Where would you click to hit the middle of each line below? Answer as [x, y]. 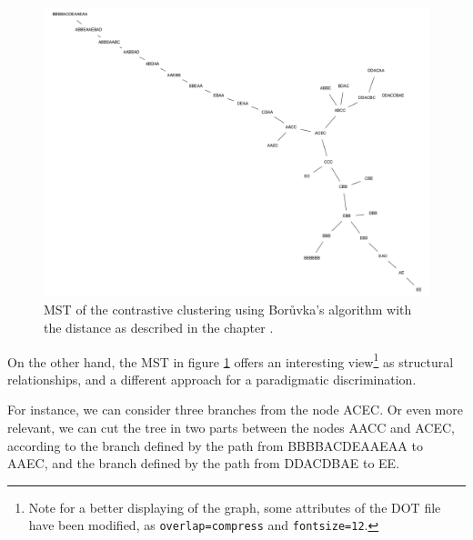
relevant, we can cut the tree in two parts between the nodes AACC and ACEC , [231, 428]
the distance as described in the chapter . [159, 328]
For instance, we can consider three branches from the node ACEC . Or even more [235, 410]
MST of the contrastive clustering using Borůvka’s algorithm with [228, 310]
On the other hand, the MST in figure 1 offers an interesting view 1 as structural [231, 360]
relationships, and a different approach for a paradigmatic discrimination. [212, 379]
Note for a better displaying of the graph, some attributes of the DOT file [235, 507]
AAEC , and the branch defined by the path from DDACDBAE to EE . [204, 463]
